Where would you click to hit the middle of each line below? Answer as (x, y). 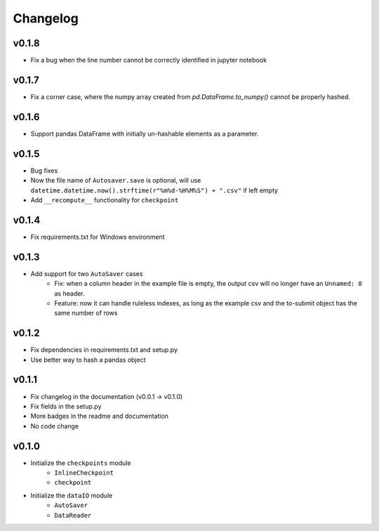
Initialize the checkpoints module (81, 463)
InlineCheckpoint (84, 473)
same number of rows (86, 313)
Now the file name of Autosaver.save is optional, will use (116, 181)
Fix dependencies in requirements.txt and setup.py (104, 350)
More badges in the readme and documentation (99, 416)
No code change (55, 426)
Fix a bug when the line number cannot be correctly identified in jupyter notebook (148, 60)
